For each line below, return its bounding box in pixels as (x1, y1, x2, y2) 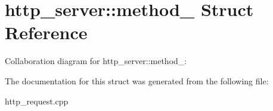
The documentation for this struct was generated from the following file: (5, 74, 269, 87)
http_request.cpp (5, 94, 69, 107)
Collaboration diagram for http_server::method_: (5, 55, 187, 67)
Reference (5, 20, 88, 45)
